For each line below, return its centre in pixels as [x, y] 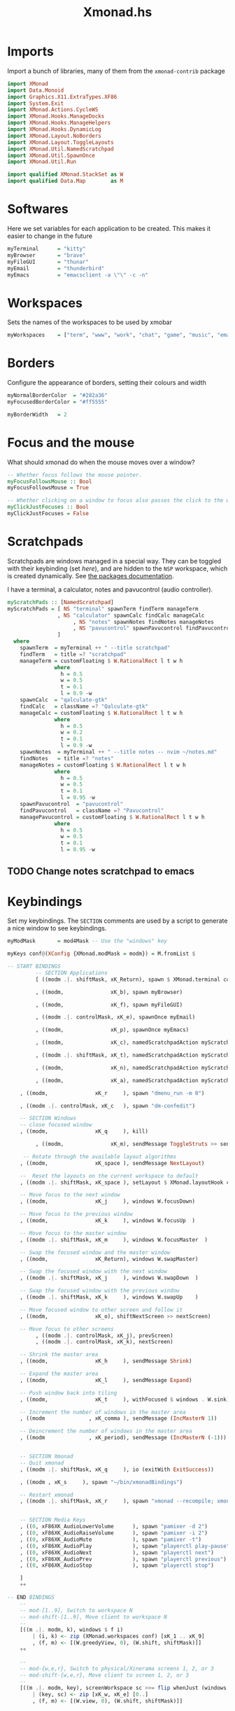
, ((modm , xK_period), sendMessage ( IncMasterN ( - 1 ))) [123, 1438]
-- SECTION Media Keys [53, 1520]
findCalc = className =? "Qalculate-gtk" [84, 706]
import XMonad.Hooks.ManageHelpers [59, 123]
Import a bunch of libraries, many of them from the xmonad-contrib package [116, 71]
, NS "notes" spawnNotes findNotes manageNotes [144, 622]
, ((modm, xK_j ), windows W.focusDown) [108, 1201]
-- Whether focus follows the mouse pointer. [74, 475]
